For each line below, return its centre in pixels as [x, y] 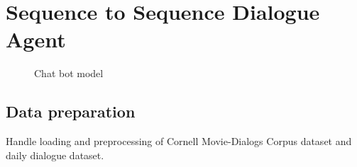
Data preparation [71, 111]
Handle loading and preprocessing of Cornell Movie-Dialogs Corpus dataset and [179, 141]
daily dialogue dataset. [55, 155]
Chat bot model [69, 73]
